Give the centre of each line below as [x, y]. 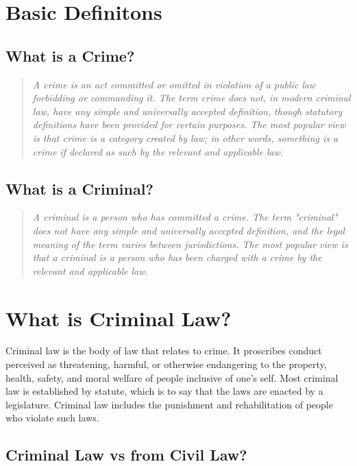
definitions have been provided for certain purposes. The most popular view [189, 124]
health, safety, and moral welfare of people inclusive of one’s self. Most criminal [172, 377]
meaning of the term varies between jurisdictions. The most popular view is [190, 244]
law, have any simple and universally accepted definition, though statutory [187, 111]
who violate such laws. [52, 418]
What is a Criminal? [79, 188]
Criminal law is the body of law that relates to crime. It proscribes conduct [164, 351]
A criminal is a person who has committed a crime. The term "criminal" [185, 217]
